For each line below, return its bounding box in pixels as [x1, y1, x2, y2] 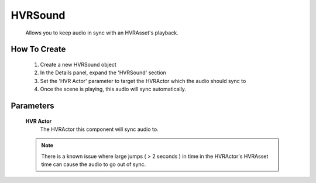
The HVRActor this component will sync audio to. [40, 126, 159, 133]
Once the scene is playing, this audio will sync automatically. [40, 85, 187, 93]
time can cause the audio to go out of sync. [41, 161, 146, 168]
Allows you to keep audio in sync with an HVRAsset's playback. [25, 29, 178, 36]
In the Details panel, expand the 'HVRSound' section [40, 69, 167, 76]
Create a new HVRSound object [40, 61, 116, 68]
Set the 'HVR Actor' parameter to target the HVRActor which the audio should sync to [40, 77, 246, 84]
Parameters [11, 101, 54, 111]
